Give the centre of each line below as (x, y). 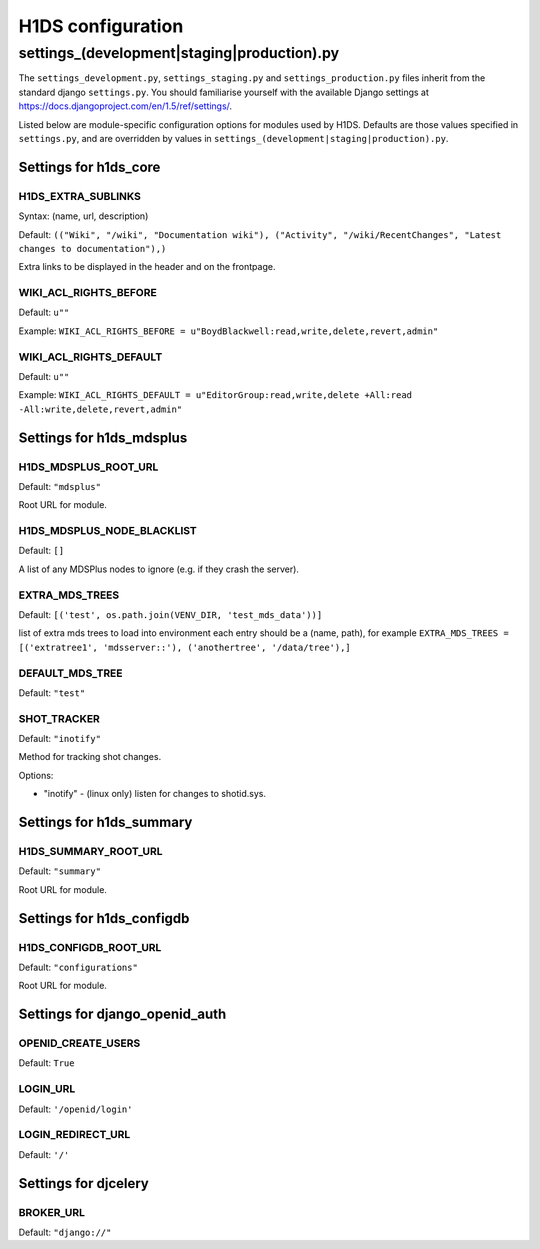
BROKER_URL (51, 1212)
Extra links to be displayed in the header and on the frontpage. (147, 267)
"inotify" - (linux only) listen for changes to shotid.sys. (155, 794)
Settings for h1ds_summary (105, 822)
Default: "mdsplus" (60, 486)
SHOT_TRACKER (59, 718)
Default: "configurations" (78, 967)
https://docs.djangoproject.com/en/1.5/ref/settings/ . (125, 106)
